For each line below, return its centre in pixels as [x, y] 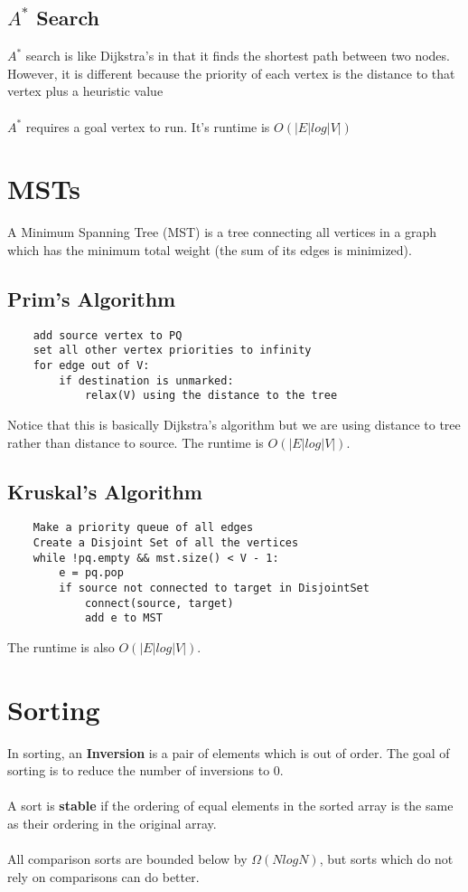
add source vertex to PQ [108, 335]
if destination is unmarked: [146, 380]
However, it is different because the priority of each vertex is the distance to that [231, 73]
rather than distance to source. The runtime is [136, 442]
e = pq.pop [91, 573]
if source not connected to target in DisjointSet [214, 588]
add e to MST [123, 618]
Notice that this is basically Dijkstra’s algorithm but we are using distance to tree [234, 424]
